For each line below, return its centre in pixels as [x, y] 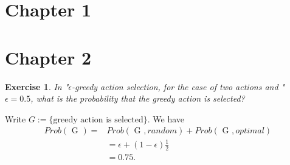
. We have [166, 118]
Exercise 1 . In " [37, 86]
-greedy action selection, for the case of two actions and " [178, 86]
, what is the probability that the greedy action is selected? [138, 98]
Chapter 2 [48, 57]
